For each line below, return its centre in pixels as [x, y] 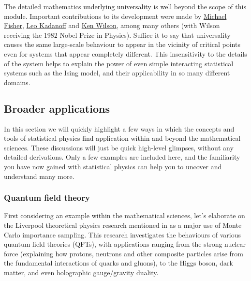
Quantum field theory [47, 198]
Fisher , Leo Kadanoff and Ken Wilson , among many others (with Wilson [112, 25]
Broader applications [57, 108]
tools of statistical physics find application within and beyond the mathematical [122, 138]
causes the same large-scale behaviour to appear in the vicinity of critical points [122, 44]
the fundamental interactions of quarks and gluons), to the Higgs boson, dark [118, 263]
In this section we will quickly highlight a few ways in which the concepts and [119, 128]
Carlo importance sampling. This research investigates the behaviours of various [122, 234]
